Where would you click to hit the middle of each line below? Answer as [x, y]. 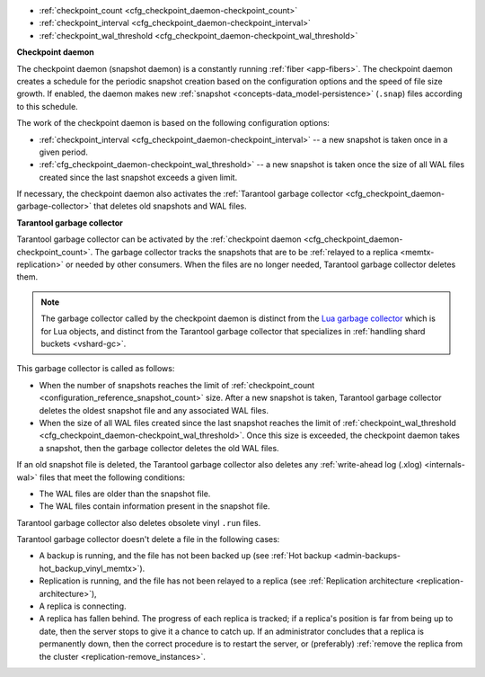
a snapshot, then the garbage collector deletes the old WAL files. [159, 448]
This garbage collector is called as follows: [96, 369]
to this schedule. [47, 106]
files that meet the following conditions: [112, 477]
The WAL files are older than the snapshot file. [125, 494]
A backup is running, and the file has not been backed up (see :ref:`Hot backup [185, 556]
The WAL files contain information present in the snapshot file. [154, 506]
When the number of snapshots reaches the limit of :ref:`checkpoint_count [177, 385]
